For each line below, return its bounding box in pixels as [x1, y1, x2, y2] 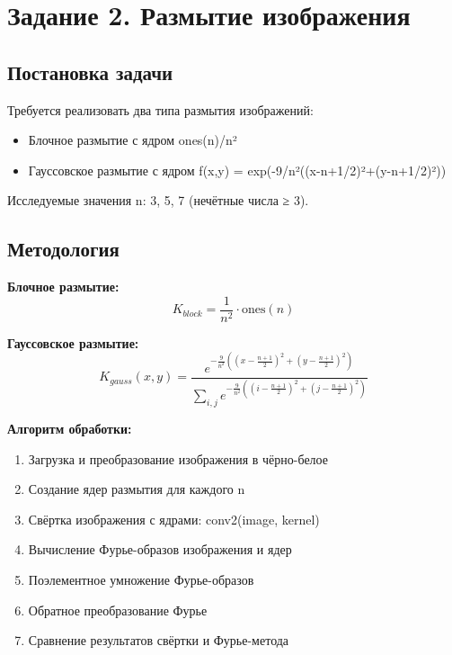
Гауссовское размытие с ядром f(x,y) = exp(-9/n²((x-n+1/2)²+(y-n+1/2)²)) [28, 160, 447, 179]
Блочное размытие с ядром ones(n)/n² [28, 130, 237, 149]
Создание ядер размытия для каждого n [28, 480, 245, 498]
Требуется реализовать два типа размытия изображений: [7, 100, 314, 119]
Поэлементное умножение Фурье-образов [28, 570, 254, 589]
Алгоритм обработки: [7, 419, 132, 438]
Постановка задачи [7, 58, 173, 85]
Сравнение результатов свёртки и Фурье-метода [28, 631, 289, 650]
